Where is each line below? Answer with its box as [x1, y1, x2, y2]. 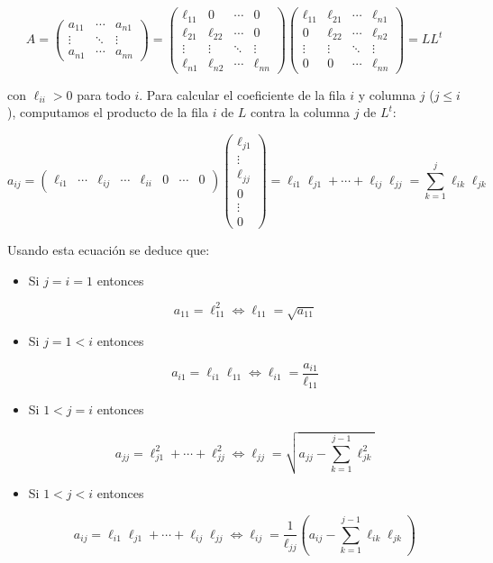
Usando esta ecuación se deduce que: [7, 240, 210, 259]
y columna [358, 85, 416, 104]
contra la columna [251, 103, 351, 122]
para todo [77, 85, 131, 104]
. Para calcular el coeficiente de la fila [139, 85, 346, 104]
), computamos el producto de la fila [7, 103, 208, 122]
